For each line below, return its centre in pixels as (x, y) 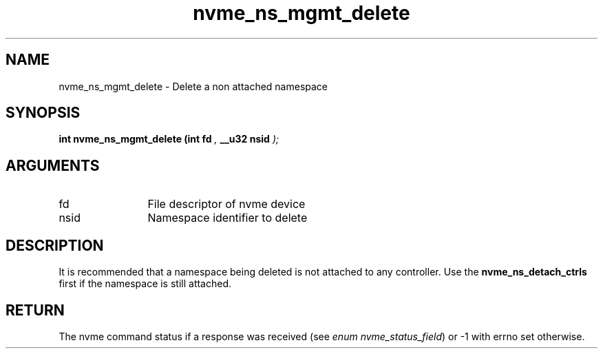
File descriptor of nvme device (226, 204)
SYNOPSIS (43, 113)
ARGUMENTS (53, 165)
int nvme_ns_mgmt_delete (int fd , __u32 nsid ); (169, 139)
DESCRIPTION (55, 245)
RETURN (35, 310)
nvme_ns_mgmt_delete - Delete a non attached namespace (193, 86)
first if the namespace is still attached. (145, 284)
